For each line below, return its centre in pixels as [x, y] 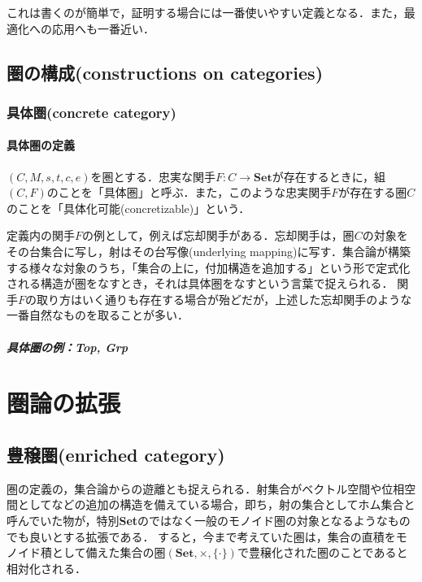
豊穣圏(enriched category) [116, 454]
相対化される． [46, 568]
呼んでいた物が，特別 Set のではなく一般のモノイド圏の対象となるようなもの [209, 520]
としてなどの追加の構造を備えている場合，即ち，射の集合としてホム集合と [216, 504]
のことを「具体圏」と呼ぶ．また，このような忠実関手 [189, 192]
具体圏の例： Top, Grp [67, 347]
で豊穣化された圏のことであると [322, 552]
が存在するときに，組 [328, 176]
